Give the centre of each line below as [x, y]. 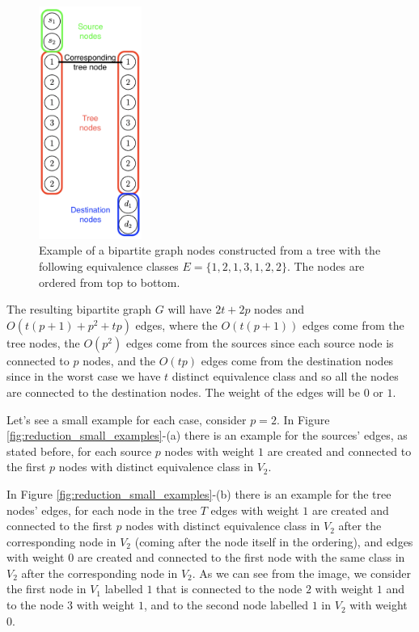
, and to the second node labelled [226, 605]
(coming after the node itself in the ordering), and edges [274, 541]
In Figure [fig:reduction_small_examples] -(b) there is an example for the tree [199, 493]
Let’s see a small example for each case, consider [127, 419]
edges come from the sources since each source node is [260, 342]
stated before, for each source [79, 451]
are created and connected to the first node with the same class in [241, 557]
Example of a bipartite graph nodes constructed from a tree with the [210, 250]
